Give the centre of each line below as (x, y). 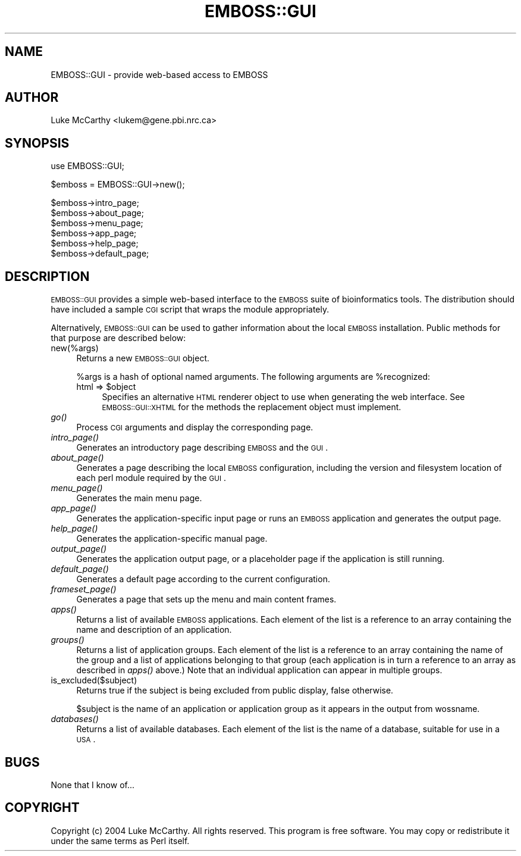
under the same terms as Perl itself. (120, 841)
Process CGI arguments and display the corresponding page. (195, 427)
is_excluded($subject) (94, 680)
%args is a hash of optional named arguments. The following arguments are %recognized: (253, 377)
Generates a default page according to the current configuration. (203, 579)
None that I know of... (93, 785)
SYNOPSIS (37, 143)
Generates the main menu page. (139, 498)
